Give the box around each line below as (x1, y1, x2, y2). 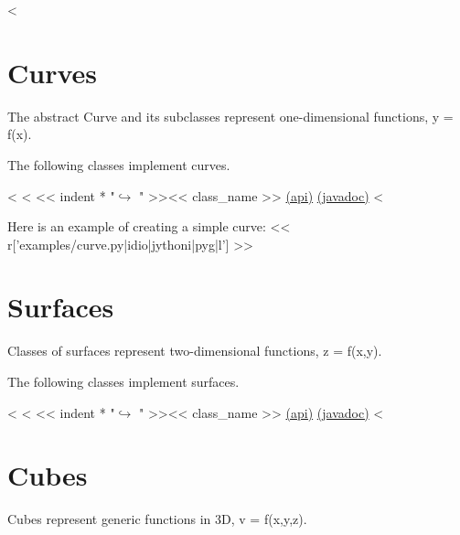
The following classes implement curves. (7, 155, 230, 174)
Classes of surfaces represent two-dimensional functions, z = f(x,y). (7, 341, 382, 360)
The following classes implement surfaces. (7, 372, 240, 391)
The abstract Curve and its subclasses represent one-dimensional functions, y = (7, 106, 454, 125)
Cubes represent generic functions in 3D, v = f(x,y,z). (7, 509, 307, 529)
